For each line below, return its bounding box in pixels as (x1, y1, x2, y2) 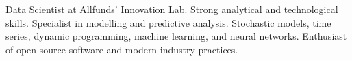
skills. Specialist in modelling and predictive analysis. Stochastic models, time (5, 15, 331, 29)
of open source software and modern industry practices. (5, 42, 238, 56)
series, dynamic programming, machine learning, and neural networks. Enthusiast (5, 29, 347, 43)
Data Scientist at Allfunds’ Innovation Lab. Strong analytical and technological (5, 2, 338, 16)
